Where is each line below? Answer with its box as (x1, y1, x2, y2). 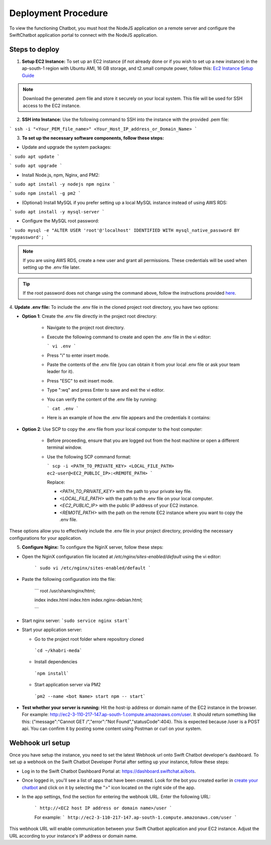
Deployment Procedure (9, 8, 108, 19)
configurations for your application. (9, 535, 82, 541)
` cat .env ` (47, 406, 79, 411)
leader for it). (47, 369, 74, 375)
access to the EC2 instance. (23, 102, 81, 108)
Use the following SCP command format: (47, 453, 131, 459)
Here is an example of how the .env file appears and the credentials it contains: (47, 415, 211, 421)
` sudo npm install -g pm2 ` (9, 191, 81, 196)
